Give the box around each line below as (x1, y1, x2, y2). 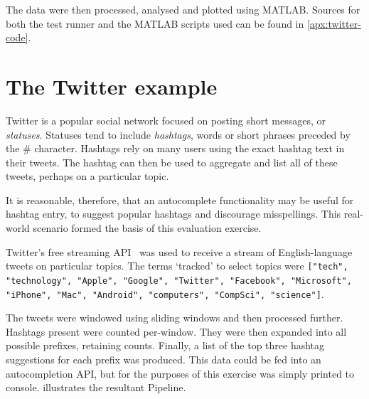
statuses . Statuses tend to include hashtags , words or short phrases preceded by (6, 127, 351, 142)
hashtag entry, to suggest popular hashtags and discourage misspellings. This (6, 206, 341, 221)
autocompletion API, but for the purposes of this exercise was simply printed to (6, 366, 355, 381)
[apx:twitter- (306, 16, 361, 31)
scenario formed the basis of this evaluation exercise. (33, 220, 262, 235)
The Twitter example (6, 71, 218, 100)
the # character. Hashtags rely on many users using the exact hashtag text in (6, 141, 345, 156)
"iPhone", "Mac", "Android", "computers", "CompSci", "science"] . (6, 286, 324, 301)
